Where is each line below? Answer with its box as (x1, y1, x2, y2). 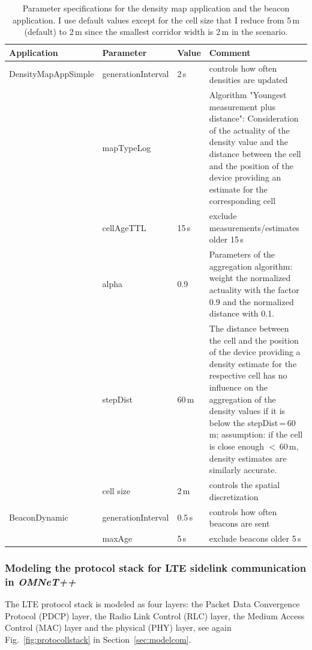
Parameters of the (209, 248, 275, 261)
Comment (209, 46, 251, 58)
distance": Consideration (209, 112, 299, 125)
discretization (209, 490, 259, 503)
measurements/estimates (209, 221, 299, 234)
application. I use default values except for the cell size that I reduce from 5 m (12, 13, 300, 26)
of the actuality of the (209, 123, 290, 136)
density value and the (209, 135, 288, 148)
